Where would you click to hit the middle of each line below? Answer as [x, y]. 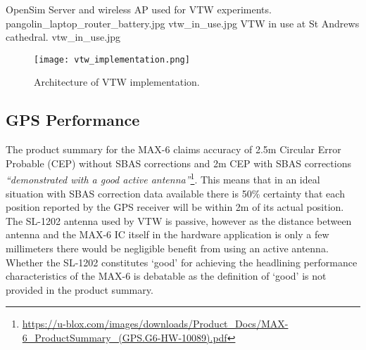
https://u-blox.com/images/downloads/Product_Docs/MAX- [155, 324]
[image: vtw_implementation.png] [112, 59]
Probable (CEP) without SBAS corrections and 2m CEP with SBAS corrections [178, 163]
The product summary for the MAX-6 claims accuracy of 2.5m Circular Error [173, 149]
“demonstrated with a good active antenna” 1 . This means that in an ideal [163, 179]
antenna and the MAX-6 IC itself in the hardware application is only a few [168, 234]
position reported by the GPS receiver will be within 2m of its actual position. [175, 207]
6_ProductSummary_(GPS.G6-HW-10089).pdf [125, 338]
